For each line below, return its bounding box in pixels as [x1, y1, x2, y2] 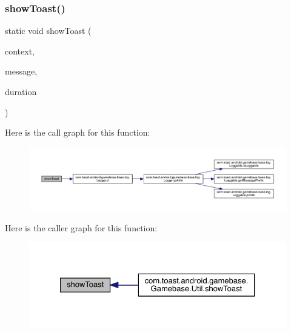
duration [5, 85, 37, 97]
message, [5, 65, 38, 77]
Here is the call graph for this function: [5, 126, 150, 139]
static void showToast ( [5, 24, 92, 37]
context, [5, 44, 35, 57]
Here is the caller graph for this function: [5, 221, 158, 234]
